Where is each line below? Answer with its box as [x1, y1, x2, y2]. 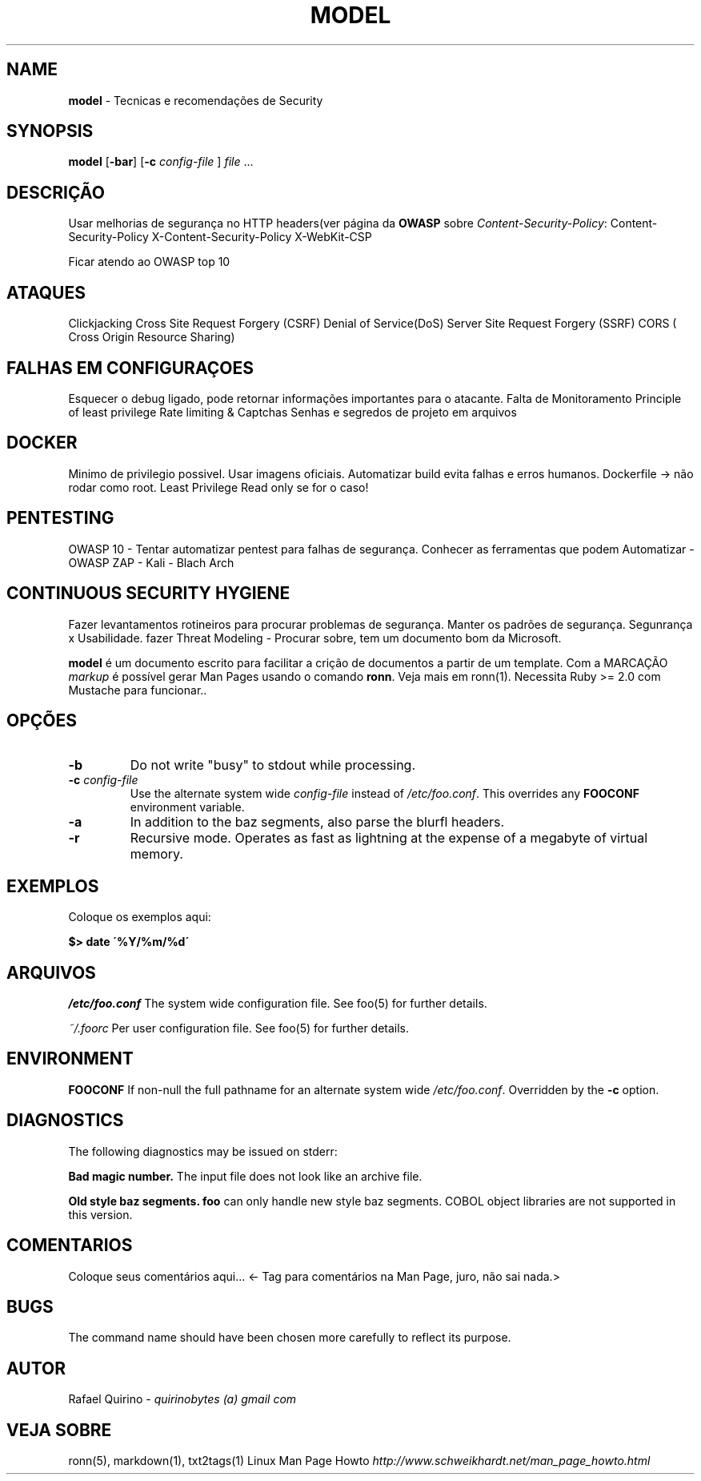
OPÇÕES [6, 710, 78, 730]
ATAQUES [6, 282, 86, 303]
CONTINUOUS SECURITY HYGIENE [6, 583, 290, 604]
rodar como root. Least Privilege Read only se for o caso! [68, 480, 369, 494]
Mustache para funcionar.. [68, 682, 207, 697]
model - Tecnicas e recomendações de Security [68, 93, 323, 107]
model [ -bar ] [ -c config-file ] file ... [68, 155, 254, 169]
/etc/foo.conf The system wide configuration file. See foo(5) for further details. [68, 996, 487, 1011]
